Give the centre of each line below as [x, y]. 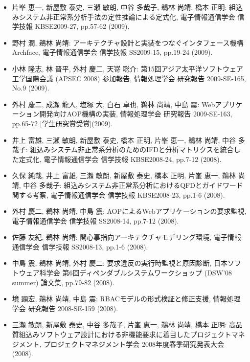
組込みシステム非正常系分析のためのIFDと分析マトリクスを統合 [132, 149]
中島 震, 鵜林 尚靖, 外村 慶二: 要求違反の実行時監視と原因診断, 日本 [120, 263]
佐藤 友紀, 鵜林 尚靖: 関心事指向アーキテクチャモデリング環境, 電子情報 [126, 237]
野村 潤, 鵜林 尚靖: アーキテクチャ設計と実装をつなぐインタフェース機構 [128, 42]
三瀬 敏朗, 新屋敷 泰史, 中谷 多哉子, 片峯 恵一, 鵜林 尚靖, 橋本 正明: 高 [124, 325]
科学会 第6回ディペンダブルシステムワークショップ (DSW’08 [136, 273]
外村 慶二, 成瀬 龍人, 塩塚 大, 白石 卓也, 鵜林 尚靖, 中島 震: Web [114, 104]
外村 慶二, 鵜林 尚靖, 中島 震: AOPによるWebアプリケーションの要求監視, [129, 211]
